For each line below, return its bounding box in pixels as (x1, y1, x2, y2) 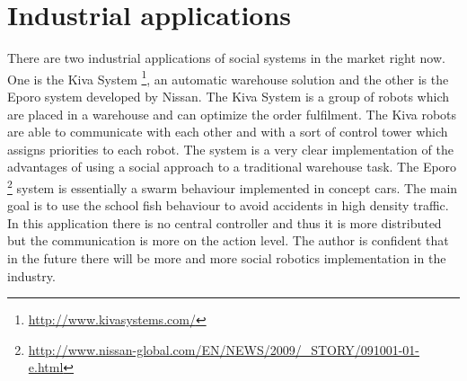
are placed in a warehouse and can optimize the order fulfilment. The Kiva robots (7, 104, 457, 123)
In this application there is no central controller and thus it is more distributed (7, 213, 442, 232)
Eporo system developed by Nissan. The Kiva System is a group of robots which (7, 86, 449, 105)
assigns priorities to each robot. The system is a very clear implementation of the (7, 139, 454, 158)
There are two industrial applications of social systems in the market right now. (7, 49, 445, 67)
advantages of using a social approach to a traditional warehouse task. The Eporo (7, 157, 457, 176)
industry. (7, 266, 56, 285)
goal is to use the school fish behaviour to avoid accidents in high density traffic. (7, 196, 449, 215)
